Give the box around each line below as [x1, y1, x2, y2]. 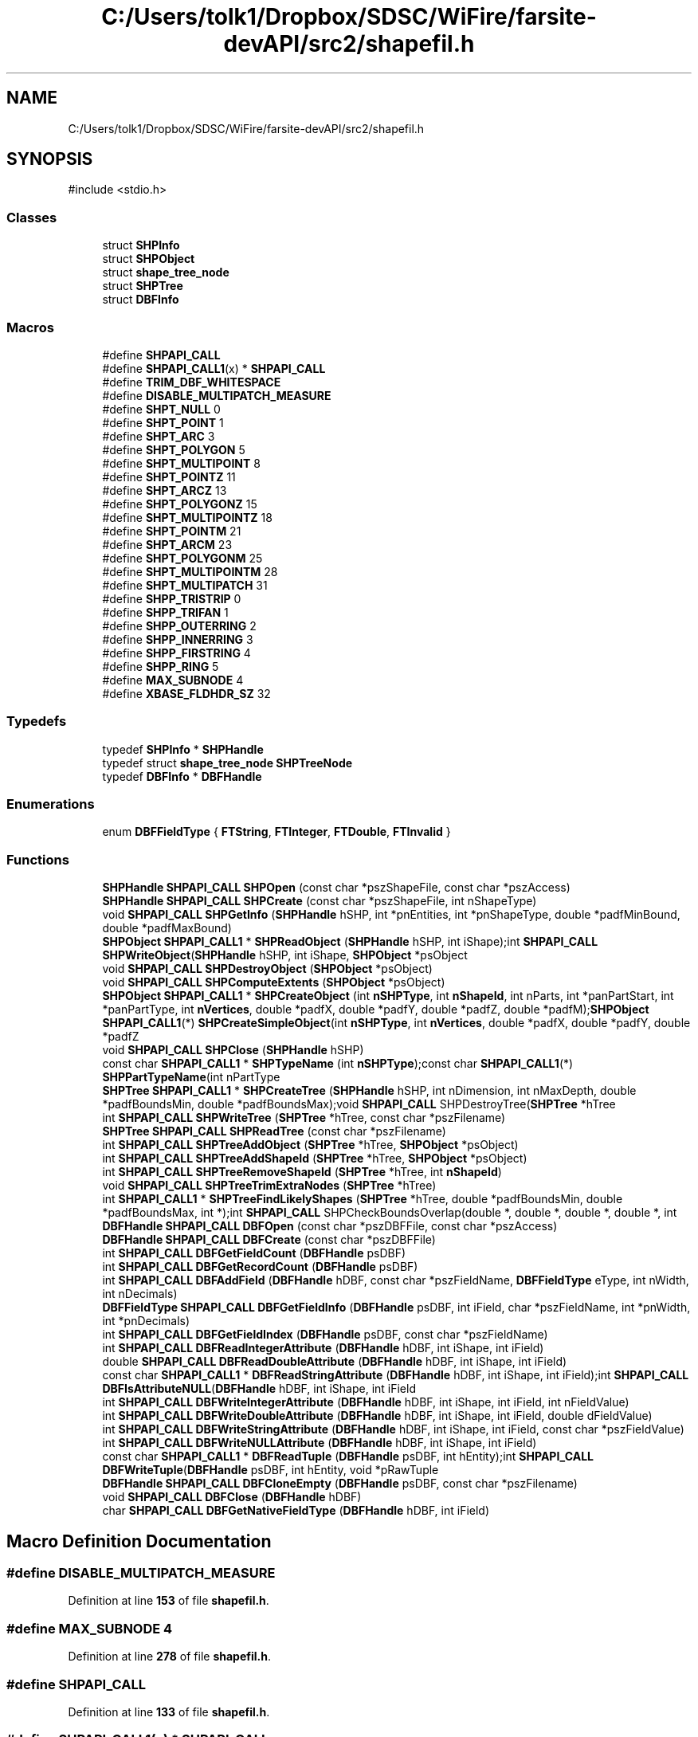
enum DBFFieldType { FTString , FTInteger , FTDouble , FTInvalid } [102, 825, 451, 839]
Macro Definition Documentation [6, 1531, 272, 1551]
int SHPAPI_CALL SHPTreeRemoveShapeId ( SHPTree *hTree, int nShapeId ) [102, 1165, 502, 1179]
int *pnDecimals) [102, 1314, 190, 1328]
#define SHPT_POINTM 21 [102, 523, 241, 538]
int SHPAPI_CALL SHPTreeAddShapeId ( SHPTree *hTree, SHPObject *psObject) [102, 1151, 527, 1166]
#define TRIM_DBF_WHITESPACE [102, 374, 281, 389]
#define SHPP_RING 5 [102, 659, 219, 673]
